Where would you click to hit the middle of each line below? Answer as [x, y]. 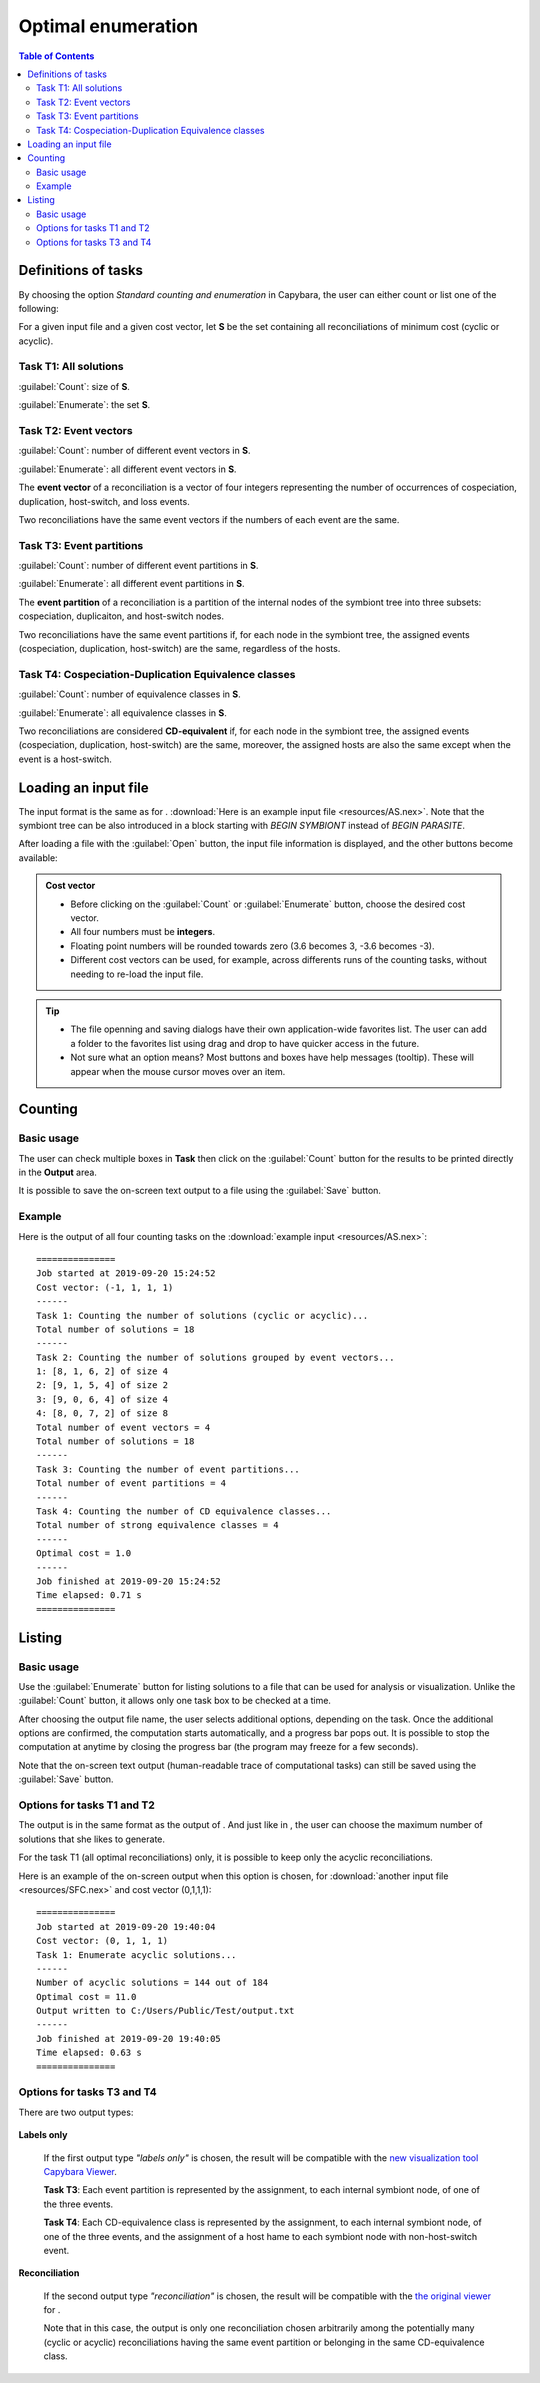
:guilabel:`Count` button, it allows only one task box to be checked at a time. [175, 1701]
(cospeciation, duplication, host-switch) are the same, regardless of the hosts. [179, 649]
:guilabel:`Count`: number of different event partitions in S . [138, 566]
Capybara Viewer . [80, 2171]
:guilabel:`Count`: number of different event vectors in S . [134, 451]
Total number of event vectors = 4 [123, 1427]
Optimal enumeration [108, 26]
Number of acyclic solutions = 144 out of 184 [152, 1983]
